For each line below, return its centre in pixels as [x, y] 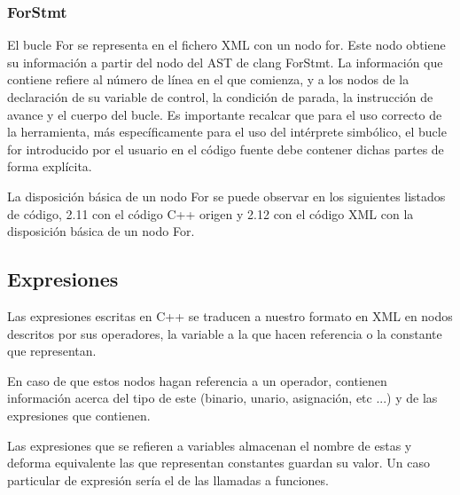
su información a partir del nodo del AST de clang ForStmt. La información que [225, 62]
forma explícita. [50, 166]
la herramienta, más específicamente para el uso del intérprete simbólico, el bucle [227, 132]
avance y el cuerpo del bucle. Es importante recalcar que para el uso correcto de [225, 114]
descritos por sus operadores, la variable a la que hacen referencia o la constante [225, 333]
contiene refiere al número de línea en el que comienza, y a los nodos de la [208, 79]
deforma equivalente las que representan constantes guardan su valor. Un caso [219, 463]
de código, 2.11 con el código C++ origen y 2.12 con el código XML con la [211, 213]
